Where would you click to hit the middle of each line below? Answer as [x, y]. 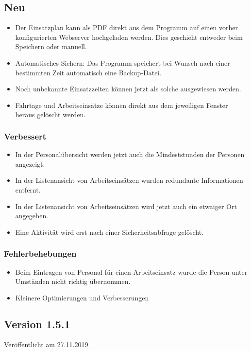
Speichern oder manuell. [51, 46]
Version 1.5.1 [37, 324]
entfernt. [28, 189]
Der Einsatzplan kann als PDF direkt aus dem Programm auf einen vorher [127, 27]
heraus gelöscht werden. [50, 114]
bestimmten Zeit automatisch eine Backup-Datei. [88, 72]
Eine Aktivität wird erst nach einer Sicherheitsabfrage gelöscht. [109, 232]
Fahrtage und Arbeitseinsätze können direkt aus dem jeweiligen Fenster [122, 105]
